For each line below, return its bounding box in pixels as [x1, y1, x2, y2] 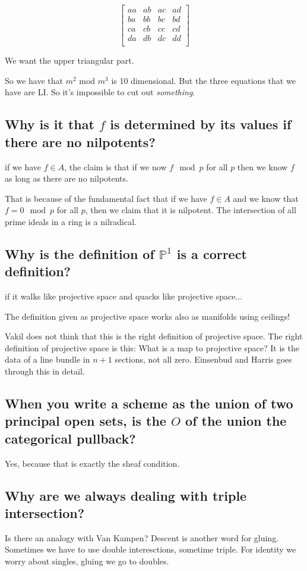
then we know [237, 160, 288, 173]
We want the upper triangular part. [5, 54, 134, 67]
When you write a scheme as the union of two [5, 394, 293, 413]
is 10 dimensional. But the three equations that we [111, 74, 296, 86]
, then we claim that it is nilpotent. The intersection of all [85, 204, 296, 216]
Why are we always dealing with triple [5, 486, 247, 504]
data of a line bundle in [5, 353, 90, 366]
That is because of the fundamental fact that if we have [5, 192, 207, 204]
